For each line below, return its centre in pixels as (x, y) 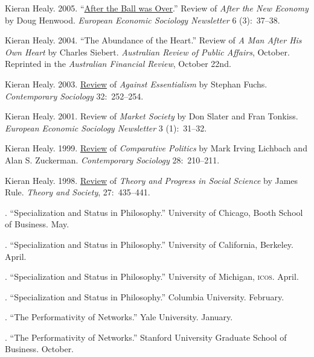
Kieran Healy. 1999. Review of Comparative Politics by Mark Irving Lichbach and (156, 148)
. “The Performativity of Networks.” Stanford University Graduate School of (146, 337)
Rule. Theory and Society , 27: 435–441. (78, 192)
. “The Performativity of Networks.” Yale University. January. (119, 317)
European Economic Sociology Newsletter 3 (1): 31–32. (106, 128)
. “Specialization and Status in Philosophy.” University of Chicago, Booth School (154, 212)
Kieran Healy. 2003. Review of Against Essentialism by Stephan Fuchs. (136, 84)
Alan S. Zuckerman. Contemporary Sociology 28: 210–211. (112, 160)
